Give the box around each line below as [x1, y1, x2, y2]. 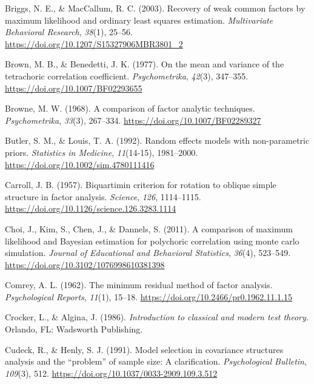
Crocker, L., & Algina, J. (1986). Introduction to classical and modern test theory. [5, 311, 309, 323]
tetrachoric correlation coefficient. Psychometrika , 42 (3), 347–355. [5, 69, 249, 82]
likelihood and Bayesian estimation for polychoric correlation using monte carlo [5, 234, 299, 247]
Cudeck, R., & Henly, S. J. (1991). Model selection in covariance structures [5, 343, 284, 355]
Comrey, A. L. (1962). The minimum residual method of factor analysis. [5, 278, 273, 291]
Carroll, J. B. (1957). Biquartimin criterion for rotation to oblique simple [5, 178, 276, 191]
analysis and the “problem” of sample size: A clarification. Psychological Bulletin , [5, 355, 307, 368]
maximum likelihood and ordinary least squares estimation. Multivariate [5, 13, 273, 26]
